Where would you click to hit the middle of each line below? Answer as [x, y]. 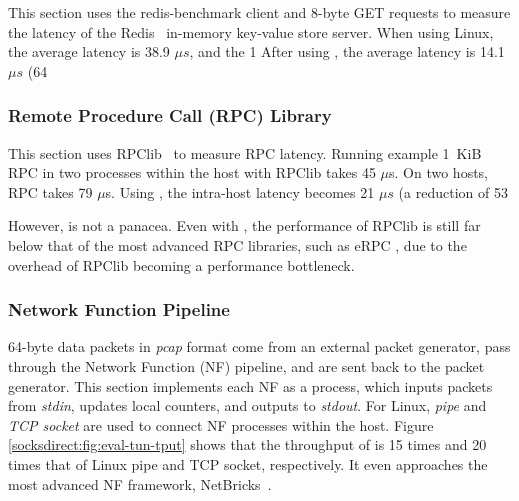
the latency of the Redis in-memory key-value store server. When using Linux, [251, 31]
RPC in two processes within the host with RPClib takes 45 [192, 172]
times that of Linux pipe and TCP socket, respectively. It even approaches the [248, 463]
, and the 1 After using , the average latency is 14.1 [347, 51]
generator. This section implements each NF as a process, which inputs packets [250, 385]
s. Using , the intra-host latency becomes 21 [240, 191]
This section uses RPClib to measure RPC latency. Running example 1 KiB [245, 152]
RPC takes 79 [50, 191]
